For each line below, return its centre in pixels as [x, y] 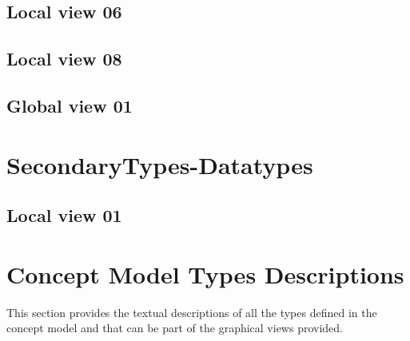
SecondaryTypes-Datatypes [160, 164]
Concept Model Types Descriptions [205, 274]
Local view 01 [64, 215]
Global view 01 [70, 105]
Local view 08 [64, 59]
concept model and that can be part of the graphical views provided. [175, 328]
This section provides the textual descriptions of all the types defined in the [192, 312]
